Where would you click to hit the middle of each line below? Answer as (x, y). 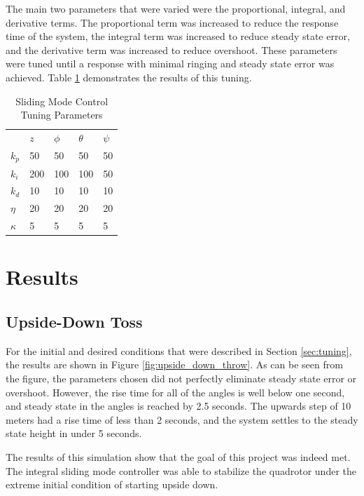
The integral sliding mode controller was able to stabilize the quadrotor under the (181, 470)
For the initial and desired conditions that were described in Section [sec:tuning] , (179, 350)
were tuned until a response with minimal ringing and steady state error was (170, 63)
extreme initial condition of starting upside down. (112, 484)
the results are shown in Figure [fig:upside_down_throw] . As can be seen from (174, 364)
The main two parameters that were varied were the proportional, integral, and (176, 8)
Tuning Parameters (62, 115)
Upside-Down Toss (74, 321)
